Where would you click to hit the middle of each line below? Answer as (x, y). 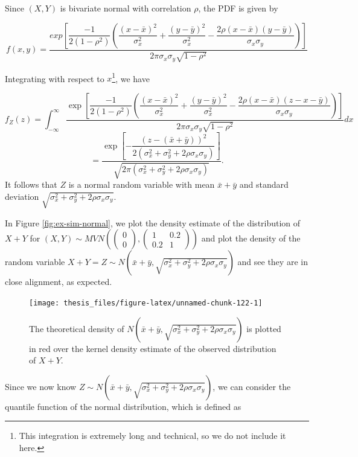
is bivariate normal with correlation (126, 8)
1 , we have (131, 77)
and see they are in (273, 262)
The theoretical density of (77, 328)
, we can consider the (252, 386)
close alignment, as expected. (59, 282)
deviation (22, 197)
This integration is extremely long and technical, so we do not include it (152, 436)
